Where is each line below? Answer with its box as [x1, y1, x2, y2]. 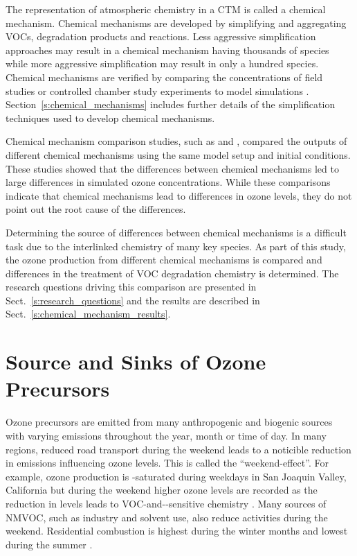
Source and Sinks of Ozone [6, 347, 266, 376]
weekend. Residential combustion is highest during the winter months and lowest [6, 523, 348, 538]
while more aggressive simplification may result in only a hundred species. [6, 56, 319, 71]
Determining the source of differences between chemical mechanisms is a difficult [6, 225, 347, 239]
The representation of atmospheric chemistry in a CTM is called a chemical [6, 2, 326, 16]
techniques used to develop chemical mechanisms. [6, 110, 215, 125]
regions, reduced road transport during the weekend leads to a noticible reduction [6, 442, 351, 456]
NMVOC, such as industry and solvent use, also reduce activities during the [6, 510, 328, 524]
